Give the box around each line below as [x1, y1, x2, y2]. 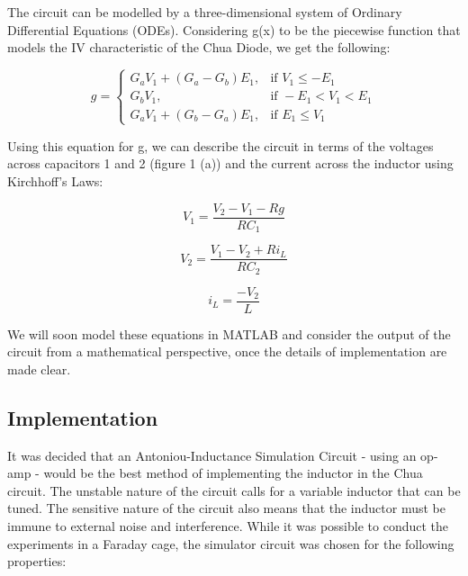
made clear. [7, 359, 71, 378]
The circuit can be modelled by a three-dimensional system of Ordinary [7, 3, 402, 21]
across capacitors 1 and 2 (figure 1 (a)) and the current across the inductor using [7, 154, 454, 173]
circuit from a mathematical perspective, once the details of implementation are [7, 342, 447, 361]
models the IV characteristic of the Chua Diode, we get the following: [7, 38, 391, 57]
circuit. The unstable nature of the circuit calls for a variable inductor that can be [7, 481, 461, 499]
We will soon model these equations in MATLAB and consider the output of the [7, 324, 451, 343]
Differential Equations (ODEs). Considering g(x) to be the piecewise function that [7, 20, 461, 39]
